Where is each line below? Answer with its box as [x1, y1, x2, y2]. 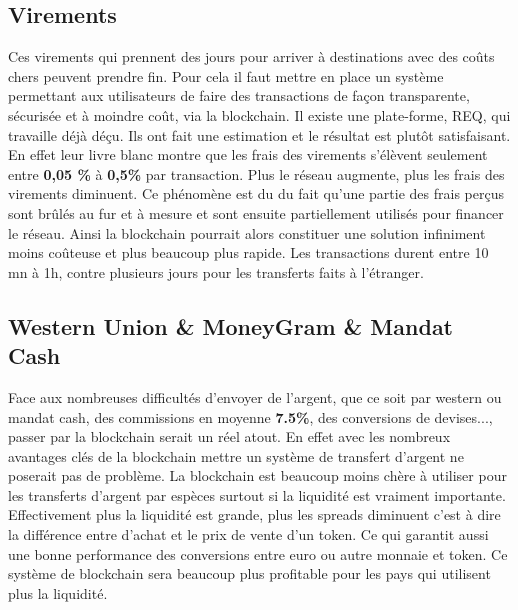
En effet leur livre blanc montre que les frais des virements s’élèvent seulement [8, 144, 488, 165]
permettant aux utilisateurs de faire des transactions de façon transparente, [8, 85, 470, 106]
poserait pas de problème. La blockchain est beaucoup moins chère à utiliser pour [8, 465, 507, 486]
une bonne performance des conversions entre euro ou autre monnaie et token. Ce [8, 543, 508, 564]
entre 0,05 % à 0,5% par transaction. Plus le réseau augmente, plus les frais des [8, 163, 505, 184]
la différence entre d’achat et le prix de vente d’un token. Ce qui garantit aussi [8, 524, 489, 545]
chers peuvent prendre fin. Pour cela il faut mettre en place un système [8, 65, 444, 86]
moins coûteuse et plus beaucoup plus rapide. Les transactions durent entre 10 [8, 242, 489, 263]
